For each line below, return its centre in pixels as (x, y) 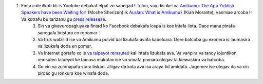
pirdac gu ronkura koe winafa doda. (73, 73)
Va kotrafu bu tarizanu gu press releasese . (64, 19)
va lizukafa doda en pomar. (65, 46)
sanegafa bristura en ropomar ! (69, 33)
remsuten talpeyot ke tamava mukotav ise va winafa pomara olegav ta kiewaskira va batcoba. (131, 60)
